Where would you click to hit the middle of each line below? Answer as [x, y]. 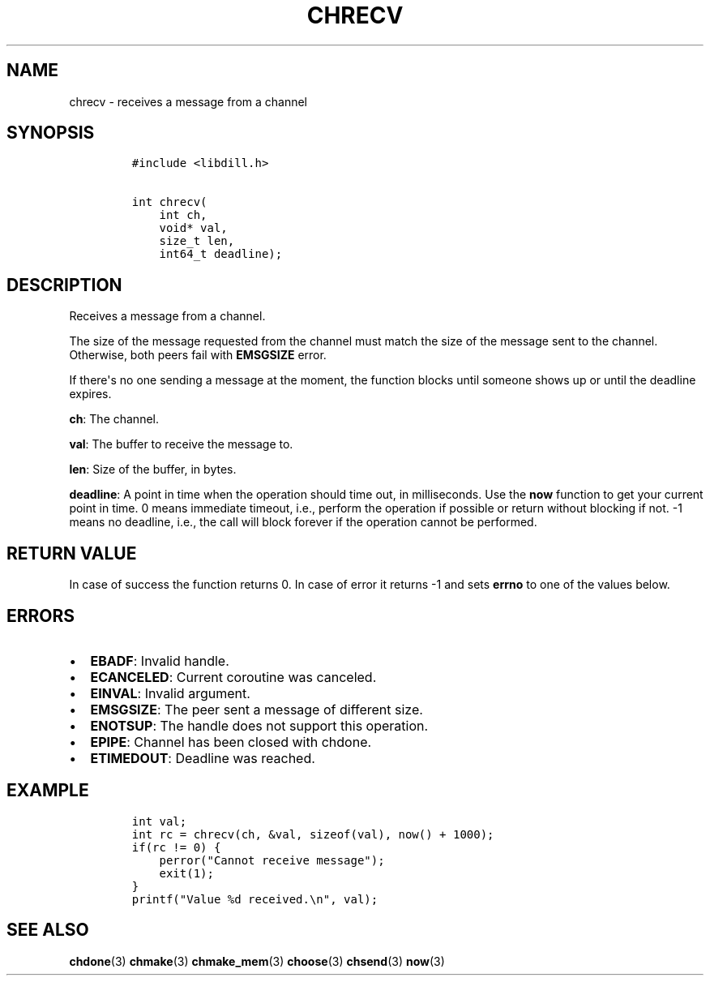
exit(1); [186, 873]
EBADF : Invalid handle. [160, 660]
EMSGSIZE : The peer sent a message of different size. [257, 709]
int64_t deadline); [221, 254]
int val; [159, 821]
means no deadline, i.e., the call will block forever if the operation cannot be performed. [303, 522]
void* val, [193, 228]
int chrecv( [169, 202]
